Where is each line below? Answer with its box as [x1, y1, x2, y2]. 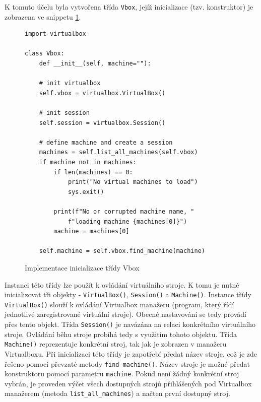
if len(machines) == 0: [53, 168, 133, 176]
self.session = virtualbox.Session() [39, 119, 166, 126]
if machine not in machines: [39, 158, 137, 166]
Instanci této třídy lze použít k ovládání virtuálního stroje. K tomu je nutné [5, 279, 239, 290]
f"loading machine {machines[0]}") [68, 218, 187, 225]
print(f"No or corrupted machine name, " [53, 208, 194, 215]
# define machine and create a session [39, 139, 173, 146]
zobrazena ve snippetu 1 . [5, 11, 81, 22]
